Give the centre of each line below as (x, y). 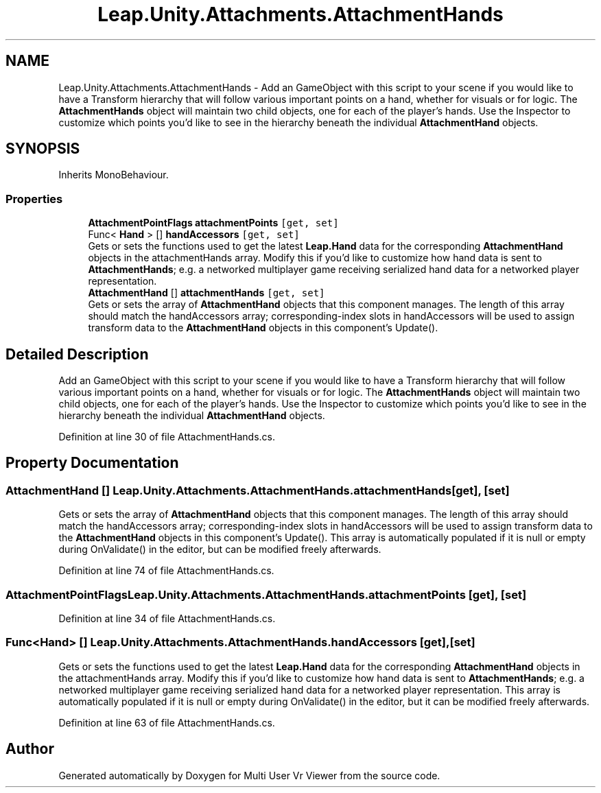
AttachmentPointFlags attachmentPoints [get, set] (213, 223)
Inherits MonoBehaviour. (114, 175)
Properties (34, 199)
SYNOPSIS (43, 149)
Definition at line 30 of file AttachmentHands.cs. (167, 437)
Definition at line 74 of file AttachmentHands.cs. (166, 571)
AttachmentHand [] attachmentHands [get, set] (207, 293)
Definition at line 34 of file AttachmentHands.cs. (167, 618)
